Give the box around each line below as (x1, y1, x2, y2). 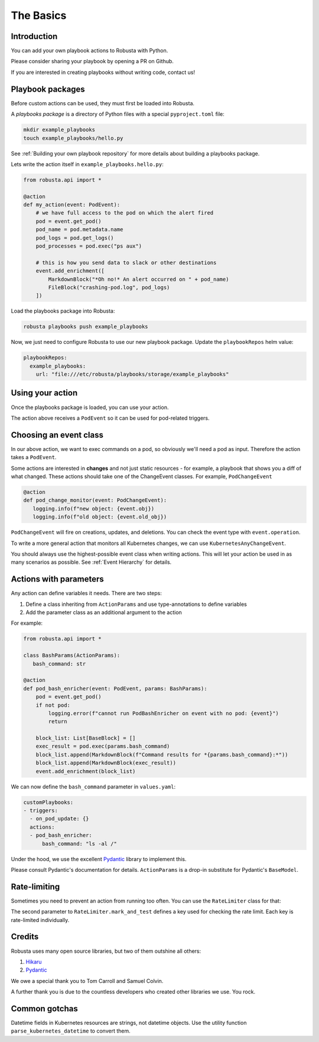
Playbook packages (11, 84, 85, 94)
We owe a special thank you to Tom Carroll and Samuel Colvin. (11, 977, 164, 984)
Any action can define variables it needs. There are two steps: (11, 590, 162, 597)
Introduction (11, 31, 58, 41)
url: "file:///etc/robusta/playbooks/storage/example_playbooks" (35, 371, 229, 378)
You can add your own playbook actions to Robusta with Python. (11, 47, 168, 54)
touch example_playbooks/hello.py (23, 135, 123, 141)
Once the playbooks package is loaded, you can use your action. (11, 404, 169, 411)
